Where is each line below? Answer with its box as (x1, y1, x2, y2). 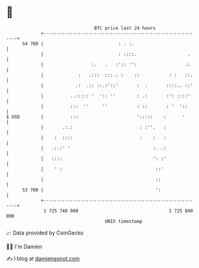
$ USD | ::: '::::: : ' (6, 113, 185, 120)
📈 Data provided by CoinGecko (6, 229, 84, 236)
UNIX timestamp (104, 218, 143, 224)
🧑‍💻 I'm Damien (6, 243, 43, 250)
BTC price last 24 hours (94, 25, 156, 31)
